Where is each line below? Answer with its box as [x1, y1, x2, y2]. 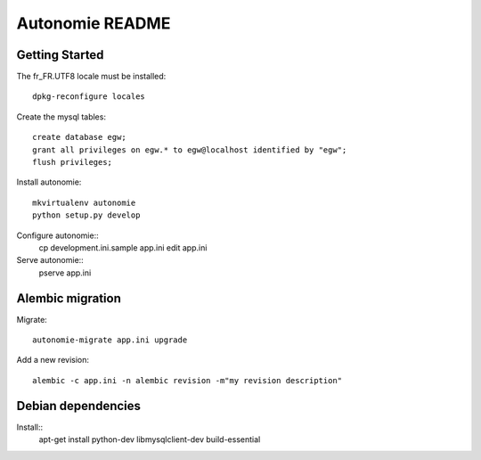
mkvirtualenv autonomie [32, 197, 136, 208]
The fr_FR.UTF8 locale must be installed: [16, 71, 167, 82]
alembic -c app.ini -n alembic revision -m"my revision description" [32, 375, 343, 385]
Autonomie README [16, 13, 171, 33]
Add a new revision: [16, 355, 89, 366]
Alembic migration [16, 291, 122, 306]
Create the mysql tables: [16, 111, 107, 122]
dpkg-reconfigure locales [32, 92, 146, 102]
